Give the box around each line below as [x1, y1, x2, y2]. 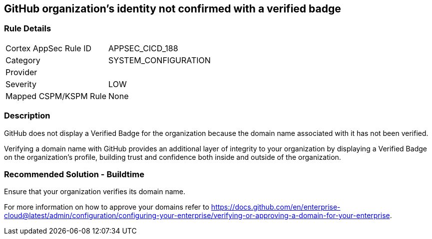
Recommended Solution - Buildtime [4, 169, 144, 179]
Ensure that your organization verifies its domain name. [4, 187, 185, 196]
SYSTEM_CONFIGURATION [108, 55, 211, 65]
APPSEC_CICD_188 [108, 43, 178, 53]
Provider [5, 67, 37, 77]
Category [5, 55, 40, 65]
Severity [5, 79, 36, 89]
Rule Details [4, 23, 51, 34]
